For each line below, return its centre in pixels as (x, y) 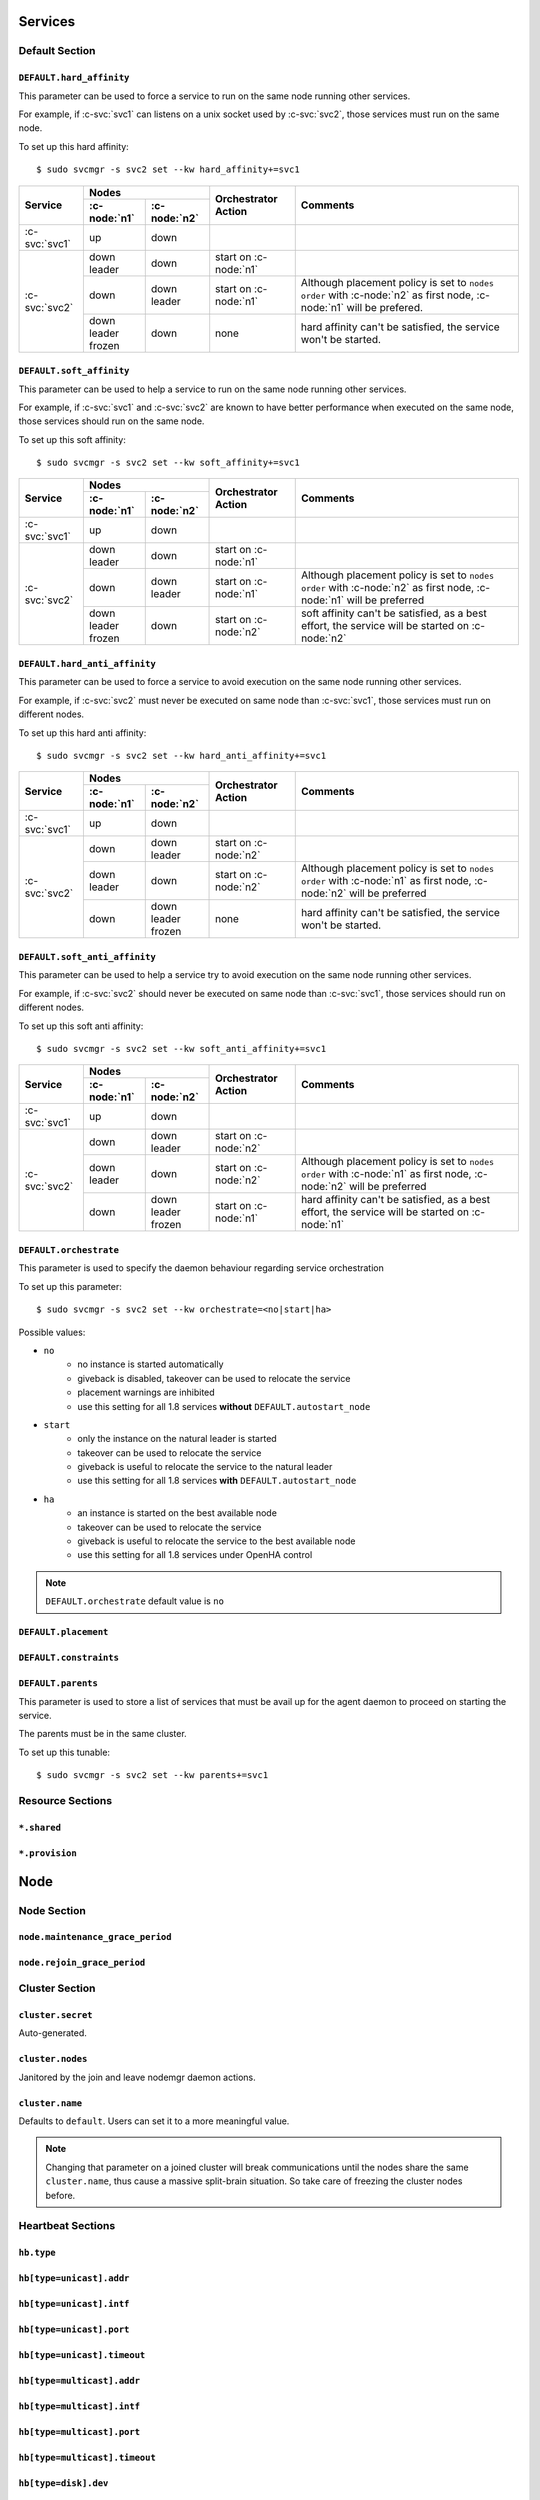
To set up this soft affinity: (72, 439)
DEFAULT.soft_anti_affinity (87, 957)
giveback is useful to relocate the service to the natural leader (205, 1467)
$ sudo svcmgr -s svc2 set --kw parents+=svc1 (152, 1775)
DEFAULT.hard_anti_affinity (87, 664)
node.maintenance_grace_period (95, 1937)
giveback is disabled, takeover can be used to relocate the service (214, 1378)
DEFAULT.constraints (69, 1658)
